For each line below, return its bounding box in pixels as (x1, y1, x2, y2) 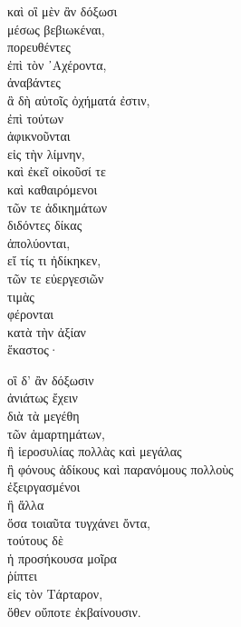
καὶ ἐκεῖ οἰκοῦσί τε (7, 162, 106, 181)
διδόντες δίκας (7, 215, 82, 234)
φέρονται (7, 304, 54, 323)
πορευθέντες (7, 37, 71, 56)
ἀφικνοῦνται (7, 126, 71, 145)
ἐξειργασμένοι (7, 477, 81, 496)
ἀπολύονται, (7, 233, 71, 252)
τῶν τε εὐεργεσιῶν (7, 268, 104, 287)
